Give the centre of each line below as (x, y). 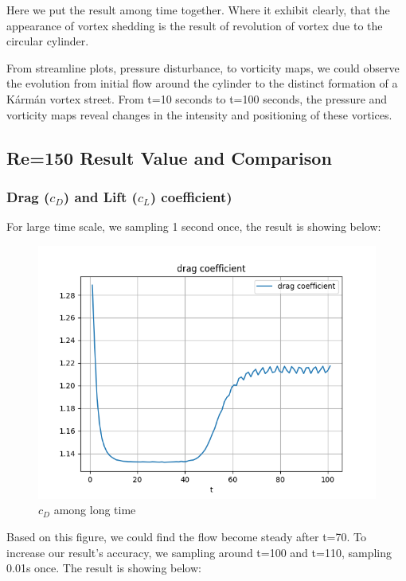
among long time (95, 510)
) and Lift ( (100, 196)
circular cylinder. (48, 41)
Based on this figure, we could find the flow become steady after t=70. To (186, 536)
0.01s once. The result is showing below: (104, 568)
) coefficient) (191, 196)
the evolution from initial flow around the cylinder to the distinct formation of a (202, 83)
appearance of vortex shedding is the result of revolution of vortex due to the (195, 25)
